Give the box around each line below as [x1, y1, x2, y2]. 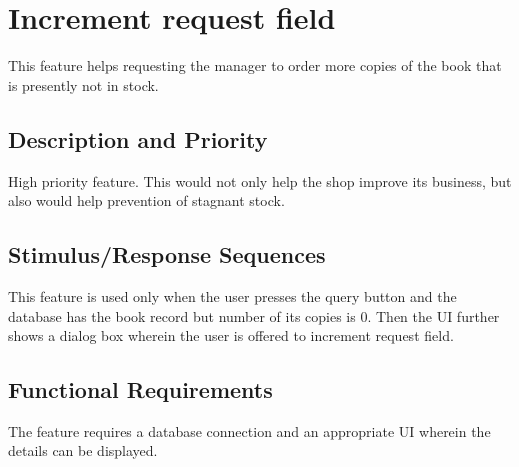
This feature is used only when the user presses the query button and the [8, 285, 457, 306]
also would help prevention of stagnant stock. [8, 190, 285, 211]
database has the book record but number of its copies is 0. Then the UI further [8, 305, 500, 326]
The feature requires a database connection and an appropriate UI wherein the [8, 420, 491, 441]
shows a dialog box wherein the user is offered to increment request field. [8, 325, 454, 346]
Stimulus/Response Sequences [8, 239, 326, 270]
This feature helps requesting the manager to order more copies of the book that [8, 55, 502, 76]
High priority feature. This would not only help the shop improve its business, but [8, 170, 512, 191]
